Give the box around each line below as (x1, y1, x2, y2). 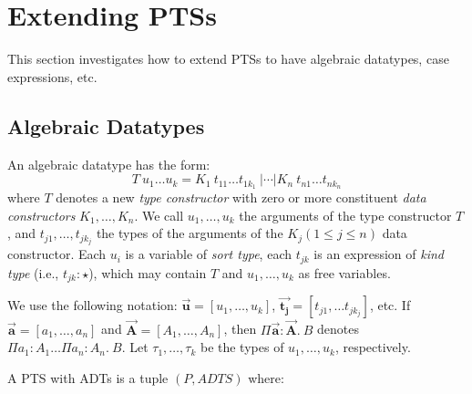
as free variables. (298, 263, 391, 282)
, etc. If (369, 295, 411, 315)
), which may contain (88, 263, 207, 282)
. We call (134, 205, 184, 224)
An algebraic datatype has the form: (7, 154, 210, 173)
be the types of (200, 337, 284, 357)
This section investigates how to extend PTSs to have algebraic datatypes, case (7, 49, 449, 68)
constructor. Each (7, 244, 107, 264)
